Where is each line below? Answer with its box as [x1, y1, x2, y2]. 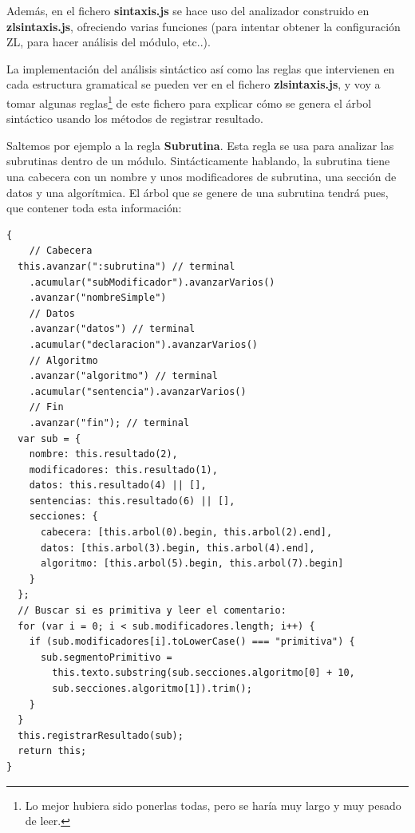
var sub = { [18, 432, 81, 444]
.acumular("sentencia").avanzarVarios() [29, 385, 247, 397]
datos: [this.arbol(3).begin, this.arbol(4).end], [40, 542, 315, 554]
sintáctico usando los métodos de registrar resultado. [6, 110, 263, 127]
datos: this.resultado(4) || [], [29, 480, 207, 492]
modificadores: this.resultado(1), [29, 464, 218, 476]
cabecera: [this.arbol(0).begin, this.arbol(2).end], [40, 527, 333, 539]
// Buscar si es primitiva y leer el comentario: [18, 605, 287, 617]
